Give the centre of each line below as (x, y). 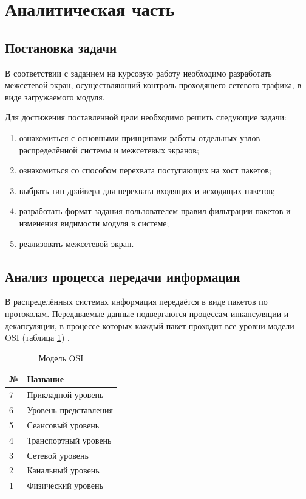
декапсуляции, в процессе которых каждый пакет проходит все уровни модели (150, 325)
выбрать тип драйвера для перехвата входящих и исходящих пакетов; (147, 190)
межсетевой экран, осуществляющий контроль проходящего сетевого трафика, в (153, 85)
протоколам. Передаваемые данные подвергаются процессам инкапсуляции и (147, 313)
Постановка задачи (61, 47)
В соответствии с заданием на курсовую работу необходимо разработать (138, 73)
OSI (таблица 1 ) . (37, 337)
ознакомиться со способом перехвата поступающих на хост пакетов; (145, 170)
